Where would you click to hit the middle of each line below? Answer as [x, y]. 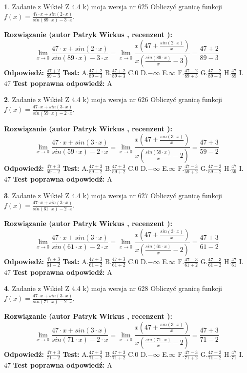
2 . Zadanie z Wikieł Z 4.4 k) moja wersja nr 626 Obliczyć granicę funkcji [113, 99]
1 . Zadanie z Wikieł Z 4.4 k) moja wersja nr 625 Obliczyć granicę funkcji [113, 6]
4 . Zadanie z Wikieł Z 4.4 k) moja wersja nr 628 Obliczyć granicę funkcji [113, 288]
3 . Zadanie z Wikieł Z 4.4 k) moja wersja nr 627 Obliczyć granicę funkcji [113, 195]
